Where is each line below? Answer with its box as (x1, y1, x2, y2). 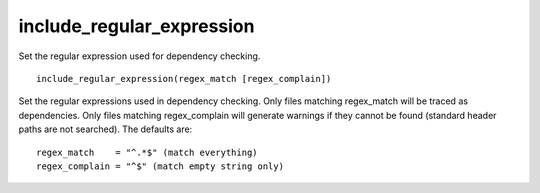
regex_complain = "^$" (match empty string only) (36, 160, 285, 172)
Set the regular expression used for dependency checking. (18, 50, 261, 62)
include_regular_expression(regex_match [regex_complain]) (36, 73, 332, 84)
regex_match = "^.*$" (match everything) (36, 146, 259, 158)
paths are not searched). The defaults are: (18, 123, 193, 135)
